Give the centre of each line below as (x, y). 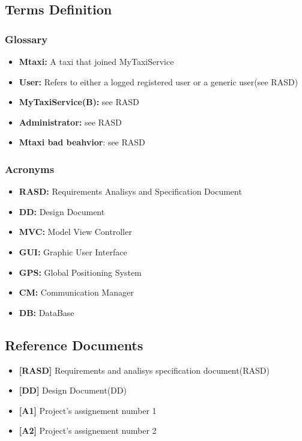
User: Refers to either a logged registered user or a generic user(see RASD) (159, 81)
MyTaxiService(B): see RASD (79, 102)
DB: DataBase (47, 312)
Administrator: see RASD (70, 122)
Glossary (26, 39)
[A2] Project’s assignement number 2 (88, 430)
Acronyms (30, 169)
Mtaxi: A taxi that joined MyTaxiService (96, 61)
